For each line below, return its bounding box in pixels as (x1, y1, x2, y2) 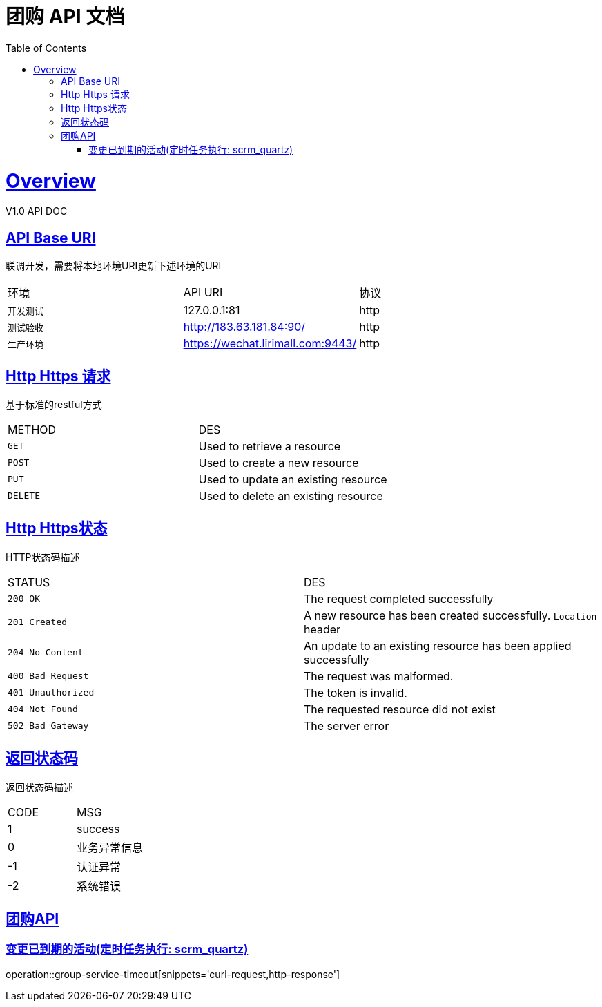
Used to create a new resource (198, 455, 359, 470)
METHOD (8, 422, 57, 437)
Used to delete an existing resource (198, 488, 383, 503)
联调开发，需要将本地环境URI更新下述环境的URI (6, 260, 222, 272)
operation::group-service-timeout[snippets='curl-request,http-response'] (6, 968, 340, 980)
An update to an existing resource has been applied (304, 638, 572, 653)
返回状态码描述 (6, 780, 73, 793)
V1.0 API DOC (6, 205, 68, 218)
